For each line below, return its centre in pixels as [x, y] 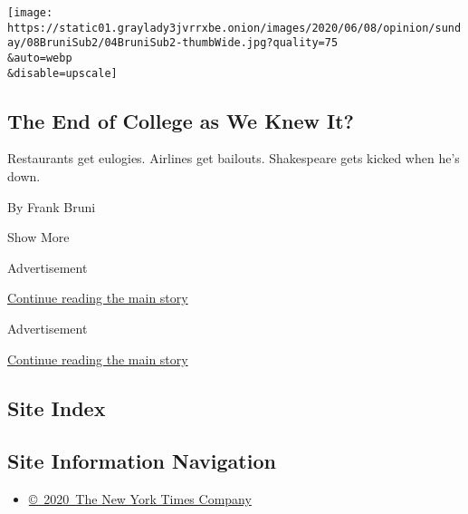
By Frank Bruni [52, 206]
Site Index [57, 407]
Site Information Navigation [142, 461]
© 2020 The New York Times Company [140, 499]
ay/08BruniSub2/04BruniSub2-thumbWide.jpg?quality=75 [173, 43]
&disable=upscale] [62, 73]
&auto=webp [40, 58]
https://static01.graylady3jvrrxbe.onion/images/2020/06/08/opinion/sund [234, 28]
